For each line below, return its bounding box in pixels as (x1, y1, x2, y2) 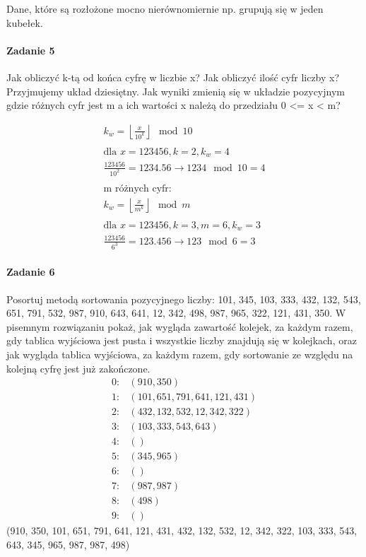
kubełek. (6, 15, 43, 30)
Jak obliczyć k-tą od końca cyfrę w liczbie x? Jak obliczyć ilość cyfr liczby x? (6, 69, 340, 84)
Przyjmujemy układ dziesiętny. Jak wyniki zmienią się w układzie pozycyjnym (6, 83, 345, 98)
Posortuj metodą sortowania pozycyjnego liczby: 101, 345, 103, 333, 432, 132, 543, (6, 291, 361, 306)
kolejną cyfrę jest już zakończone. (6, 360, 150, 375)
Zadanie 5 (6, 42, 55, 57)
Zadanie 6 (6, 264, 55, 279)
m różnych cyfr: (103, 183, 172, 194)
